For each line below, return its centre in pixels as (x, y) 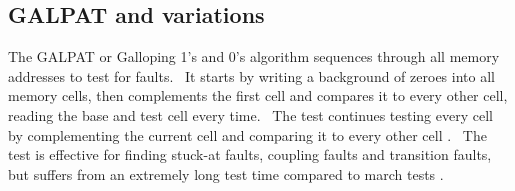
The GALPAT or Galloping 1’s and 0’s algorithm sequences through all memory (254, 56)
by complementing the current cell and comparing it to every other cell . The (247, 134)
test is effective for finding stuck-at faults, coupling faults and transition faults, (250, 154)
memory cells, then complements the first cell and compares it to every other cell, (258, 95)
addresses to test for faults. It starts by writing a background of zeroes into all (251, 75)
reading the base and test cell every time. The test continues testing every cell (250, 114)
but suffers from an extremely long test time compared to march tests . (226, 173)
